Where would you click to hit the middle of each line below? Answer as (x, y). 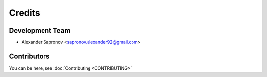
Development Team (40, 30)
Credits (25, 13)
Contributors (29, 56)
